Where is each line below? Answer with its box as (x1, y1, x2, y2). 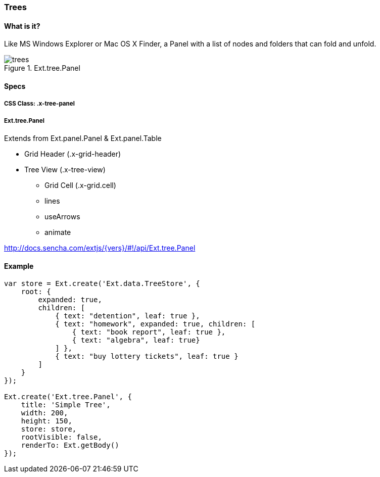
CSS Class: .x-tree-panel (4, 100, 75, 108)
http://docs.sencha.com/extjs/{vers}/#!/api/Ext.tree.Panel (4, 244, 196, 252)
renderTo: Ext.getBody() (21, 441, 119, 450)
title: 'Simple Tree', (21, 401, 111, 409)
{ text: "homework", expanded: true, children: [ (55, 320, 256, 328)
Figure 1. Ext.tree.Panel (4, 64, 80, 73)
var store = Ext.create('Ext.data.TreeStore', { (4, 279, 200, 288)
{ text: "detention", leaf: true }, (55, 312, 200, 320)
